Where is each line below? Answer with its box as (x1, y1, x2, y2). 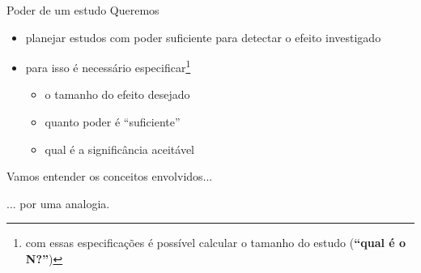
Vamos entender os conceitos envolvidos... (6, 168, 213, 185)
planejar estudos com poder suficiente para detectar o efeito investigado (25, 28, 381, 45)
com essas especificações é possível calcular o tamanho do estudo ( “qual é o (25, 234, 406, 251)
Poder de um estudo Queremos (6, 2, 159, 18)
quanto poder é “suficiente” (45, 113, 181, 130)
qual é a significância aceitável (45, 140, 194, 157)
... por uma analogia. (6, 194, 110, 211)
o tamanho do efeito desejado (45, 86, 190, 103)
